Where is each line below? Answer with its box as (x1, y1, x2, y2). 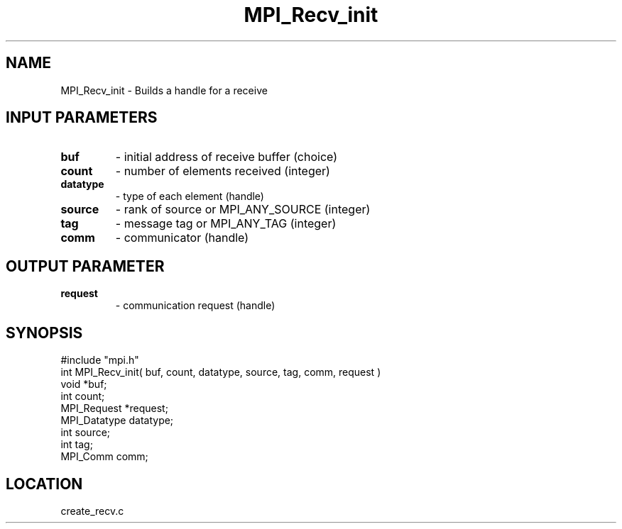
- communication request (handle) (115, 299, 275, 312)
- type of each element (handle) (115, 190, 264, 203)
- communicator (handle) (115, 230, 249, 245)
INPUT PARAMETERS (6, 108, 158, 127)
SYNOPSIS (6, 323, 83, 342)
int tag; (60, 438, 93, 451)
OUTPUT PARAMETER (6, 257, 165, 275)
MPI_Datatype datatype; (60, 414, 174, 427)
